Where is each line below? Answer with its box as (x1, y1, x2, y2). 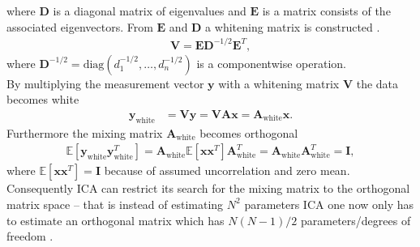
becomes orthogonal (199, 124, 298, 141)
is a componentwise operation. (196, 54, 346, 71)
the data (356, 75, 399, 92)
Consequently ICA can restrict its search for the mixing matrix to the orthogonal (6, 180, 410, 197)
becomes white (6, 91, 79, 108)
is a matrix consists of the (262, 2, 391, 19)
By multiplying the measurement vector (6, 75, 204, 92)
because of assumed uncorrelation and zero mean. (104, 162, 350, 179)
